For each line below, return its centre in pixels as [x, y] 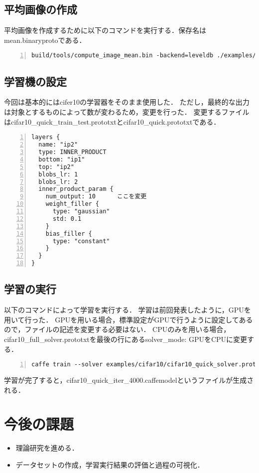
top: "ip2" [56, 167]
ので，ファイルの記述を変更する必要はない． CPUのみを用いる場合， [117, 329]
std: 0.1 [67, 219]
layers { [46, 137]
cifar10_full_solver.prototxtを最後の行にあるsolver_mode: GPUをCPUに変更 [126, 339]
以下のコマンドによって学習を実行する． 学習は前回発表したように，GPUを [128, 310]
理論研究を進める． [47, 448]
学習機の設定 [35, 81]
